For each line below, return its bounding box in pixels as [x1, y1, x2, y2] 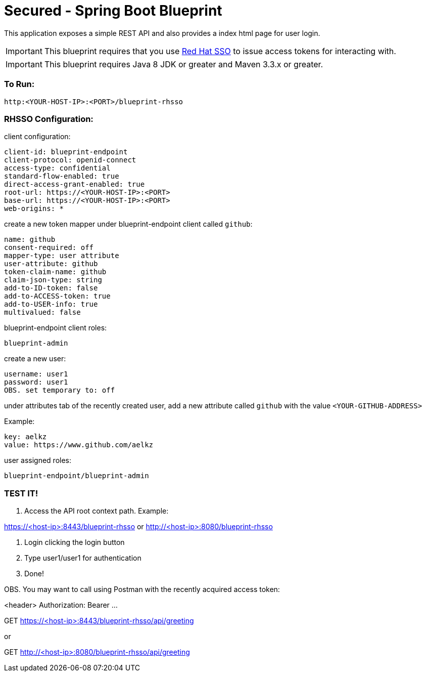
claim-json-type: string [4, 276, 102, 284]
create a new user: [4, 354, 66, 363]
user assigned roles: [4, 456, 72, 465]
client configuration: [4, 132, 71, 141]
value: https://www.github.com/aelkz [4, 441, 154, 449]
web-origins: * [4, 204, 64, 213]
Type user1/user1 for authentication [24, 554, 141, 562]
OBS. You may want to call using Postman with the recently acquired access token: [4, 585, 280, 594]
